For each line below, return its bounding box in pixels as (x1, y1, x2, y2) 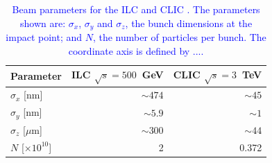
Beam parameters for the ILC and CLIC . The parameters (12, 2, 260, 16)
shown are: (20, 15, 66, 30)
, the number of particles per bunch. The (92, 30, 266, 44)
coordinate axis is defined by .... (68, 43, 204, 58)
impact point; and (6, 30, 83, 44)
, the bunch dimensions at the (125, 15, 253, 30)
